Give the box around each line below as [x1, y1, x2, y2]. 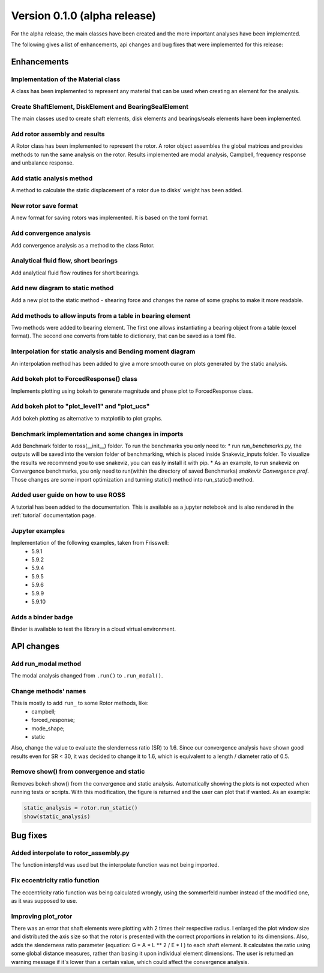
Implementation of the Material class [11, 75, 121, 83]
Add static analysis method [11, 174, 93, 183]
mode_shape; [31, 724, 65, 732]
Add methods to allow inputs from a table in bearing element [11, 311, 191, 320]
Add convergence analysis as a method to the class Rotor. [11, 241, 155, 249]
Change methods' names [11, 687, 86, 695]
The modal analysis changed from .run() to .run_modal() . [11, 672, 163, 679]
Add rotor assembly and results [11, 130, 105, 138]
